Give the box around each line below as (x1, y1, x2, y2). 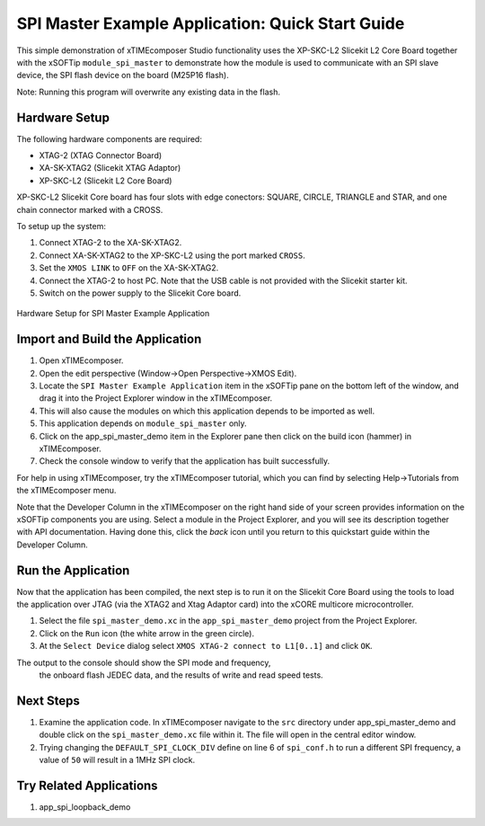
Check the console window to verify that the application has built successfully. (39, 456, 331, 466)
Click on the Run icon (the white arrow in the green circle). (39, 627, 255, 638)
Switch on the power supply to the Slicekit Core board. (39, 288, 242, 298)
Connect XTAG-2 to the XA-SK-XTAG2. (39, 237, 182, 248)
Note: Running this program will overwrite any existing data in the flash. (16, 86, 281, 97)
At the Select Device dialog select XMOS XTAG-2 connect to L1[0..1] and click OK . (39, 641, 373, 652)
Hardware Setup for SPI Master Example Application (16, 308, 210, 319)
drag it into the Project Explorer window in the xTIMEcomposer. (39, 393, 273, 404)
